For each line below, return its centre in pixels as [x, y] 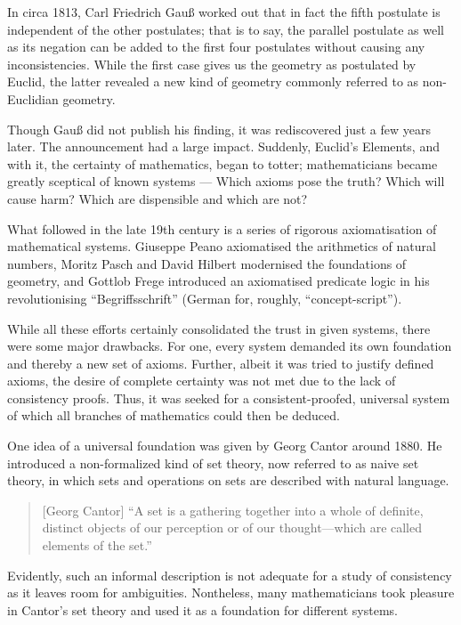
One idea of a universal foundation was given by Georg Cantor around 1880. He [225, 446]
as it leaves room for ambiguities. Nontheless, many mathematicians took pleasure [231, 593]
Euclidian [33, 98]
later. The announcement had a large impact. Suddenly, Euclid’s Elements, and [223, 146]
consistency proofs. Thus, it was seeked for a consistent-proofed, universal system [229, 398]
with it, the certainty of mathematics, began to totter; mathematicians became [222, 163]
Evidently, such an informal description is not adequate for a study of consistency [230, 575]
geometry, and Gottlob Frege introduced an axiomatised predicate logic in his [218, 281]
